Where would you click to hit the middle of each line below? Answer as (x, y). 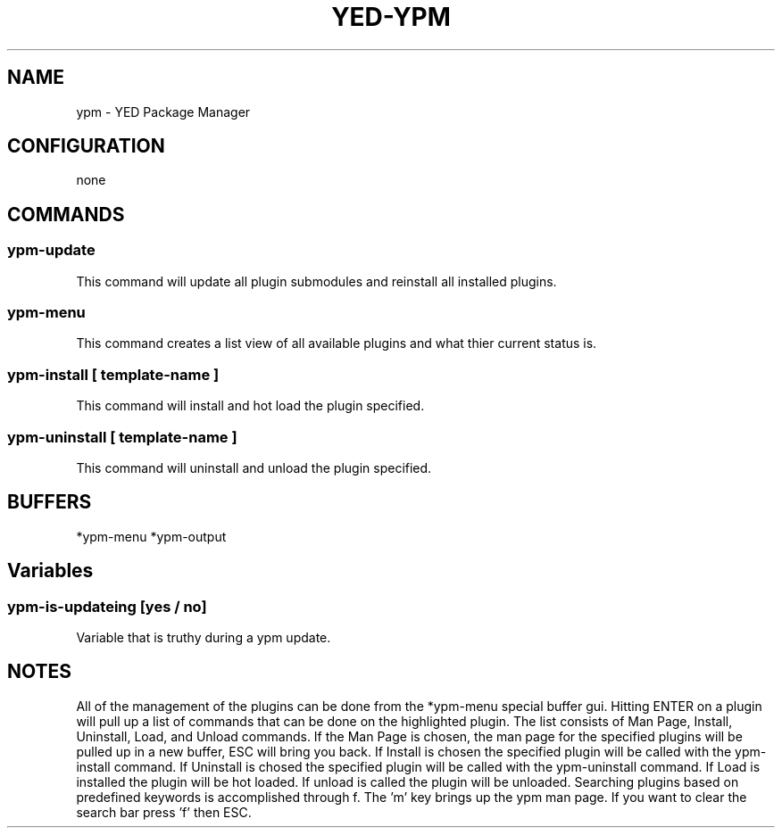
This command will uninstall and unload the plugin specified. (254, 467)
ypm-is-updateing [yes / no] (107, 606)
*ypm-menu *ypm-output (151, 536)
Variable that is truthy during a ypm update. (204, 637)
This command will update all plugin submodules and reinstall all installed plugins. (316, 281)
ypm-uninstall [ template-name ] (122, 437)
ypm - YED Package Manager (163, 112)
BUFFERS (50, 502)
